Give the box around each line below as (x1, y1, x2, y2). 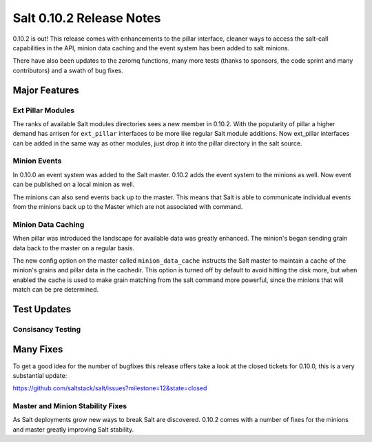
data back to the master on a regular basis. (12, 243, 134, 252)
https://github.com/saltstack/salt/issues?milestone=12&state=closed (12, 384, 207, 392)
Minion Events (12, 156, 62, 165)
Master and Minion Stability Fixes (12, 401, 127, 411)
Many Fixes (12, 343, 63, 355)
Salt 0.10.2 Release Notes (12, 10, 161, 26)
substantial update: (12, 371, 68, 379)
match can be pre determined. (12, 285, 99, 294)
